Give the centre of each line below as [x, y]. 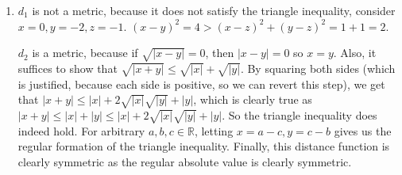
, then [220, 53]
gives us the [363, 130]
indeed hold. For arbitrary [81, 130]
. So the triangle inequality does [300, 115]
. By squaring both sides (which [318, 68]
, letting [214, 130]
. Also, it [355, 53]
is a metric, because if [85, 53]
